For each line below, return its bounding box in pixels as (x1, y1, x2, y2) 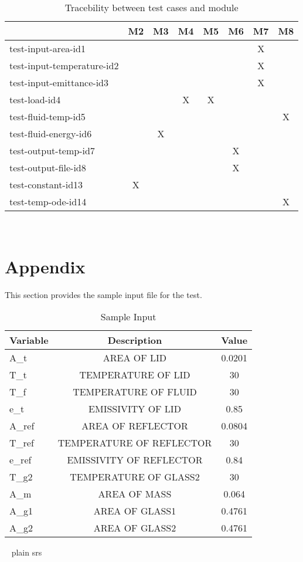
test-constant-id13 (9, 178, 83, 191)
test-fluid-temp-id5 (9, 110, 86, 123)
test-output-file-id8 (9, 161, 86, 174)
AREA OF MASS (98, 487, 172, 501)
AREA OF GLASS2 (93, 521, 176, 535)
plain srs (11, 546, 42, 558)
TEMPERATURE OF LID (79, 368, 190, 382)
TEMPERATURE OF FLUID (73, 385, 197, 399)
